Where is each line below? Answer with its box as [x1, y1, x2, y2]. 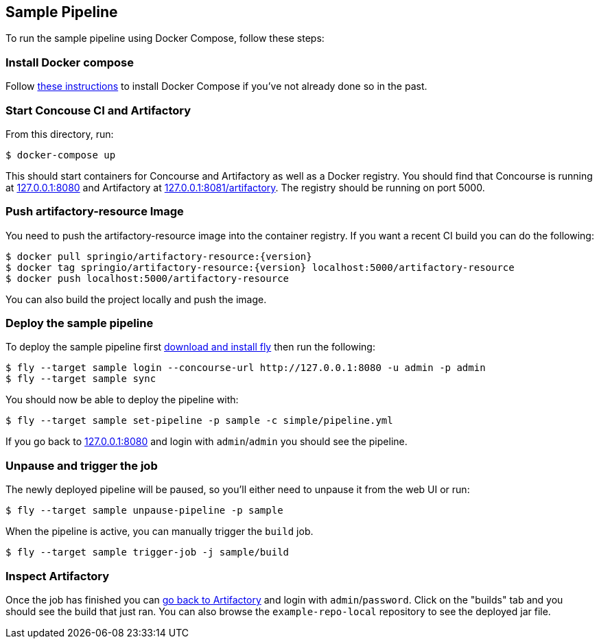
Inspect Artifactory [5, 569, 110, 583]
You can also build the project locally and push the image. [5, 293, 267, 305]
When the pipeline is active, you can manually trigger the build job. [5, 525, 314, 538]
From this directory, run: [5, 128, 114, 140]
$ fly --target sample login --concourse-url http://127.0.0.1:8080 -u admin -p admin [5, 362, 486, 374]
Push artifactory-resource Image [5, 204, 184, 219]
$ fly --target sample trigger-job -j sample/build [5, 547, 290, 558]
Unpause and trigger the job [5, 458, 158, 473]
